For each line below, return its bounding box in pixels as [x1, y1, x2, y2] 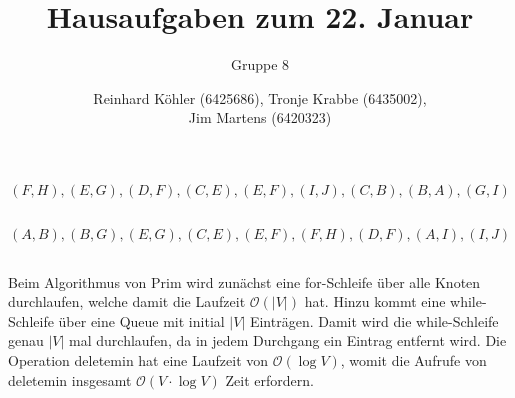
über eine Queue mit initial [58, 310, 225, 331]
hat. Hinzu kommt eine [304, 291, 446, 312]
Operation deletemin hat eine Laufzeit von [8, 350, 269, 371]
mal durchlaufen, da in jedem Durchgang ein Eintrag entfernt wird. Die [69, 330, 507, 351]
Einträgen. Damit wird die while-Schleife [249, 310, 499, 331]
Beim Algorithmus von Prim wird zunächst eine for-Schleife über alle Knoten [8, 271, 481, 292]
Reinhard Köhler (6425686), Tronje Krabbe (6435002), [93, 87, 427, 108]
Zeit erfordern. [225, 369, 314, 390]
